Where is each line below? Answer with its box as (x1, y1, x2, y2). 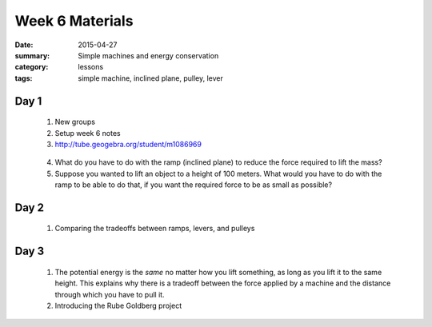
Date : (14, 40, 34, 50)
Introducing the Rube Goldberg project (54, 301, 182, 311)
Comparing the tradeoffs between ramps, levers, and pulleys (54, 224, 255, 233)
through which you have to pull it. (54, 289, 165, 299)
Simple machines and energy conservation (78, 50, 219, 60)
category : (14, 62, 49, 72)
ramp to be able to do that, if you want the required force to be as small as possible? (54, 180, 332, 189)
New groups (54, 117, 96, 127)
